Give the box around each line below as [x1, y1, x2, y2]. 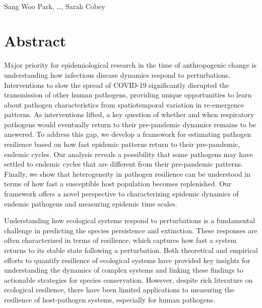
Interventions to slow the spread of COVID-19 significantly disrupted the [4, 79, 229, 90]
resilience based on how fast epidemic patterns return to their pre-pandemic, [4, 139, 240, 149]
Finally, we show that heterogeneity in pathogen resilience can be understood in [4, 168, 251, 179]
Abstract [4, 30, 67, 51]
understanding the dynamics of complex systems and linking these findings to [4, 265, 243, 275]
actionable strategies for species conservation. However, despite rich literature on [4, 274, 253, 285]
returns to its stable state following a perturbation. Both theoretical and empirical [4, 245, 258, 255]
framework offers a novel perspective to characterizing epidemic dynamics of [4, 188, 239, 199]
